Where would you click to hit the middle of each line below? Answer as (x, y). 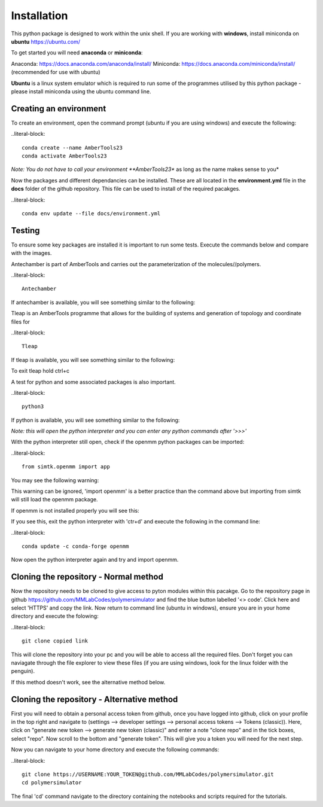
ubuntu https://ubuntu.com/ (46, 41)
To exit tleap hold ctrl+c (40, 371)
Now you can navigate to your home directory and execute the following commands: (115, 750)
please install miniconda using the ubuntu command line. (81, 91)
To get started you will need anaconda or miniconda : (77, 53)
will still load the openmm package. (54, 500)
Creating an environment (59, 109)
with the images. (31, 253)
